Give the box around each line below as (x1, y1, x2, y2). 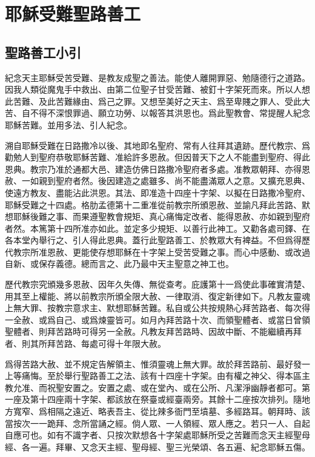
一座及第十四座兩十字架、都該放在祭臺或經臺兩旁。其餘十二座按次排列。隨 (5, 393, 302, 406)
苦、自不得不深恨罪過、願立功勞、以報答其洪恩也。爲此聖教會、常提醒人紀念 (5, 107, 310, 119)
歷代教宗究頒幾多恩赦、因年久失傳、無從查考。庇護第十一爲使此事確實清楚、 (5, 278, 310, 291)
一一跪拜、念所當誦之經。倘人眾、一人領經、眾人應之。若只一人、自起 (30, 416, 310, 429)
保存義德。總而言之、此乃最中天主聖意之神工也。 (38, 257, 234, 270)
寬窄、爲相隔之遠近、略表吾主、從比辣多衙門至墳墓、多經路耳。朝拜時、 (13, 405, 302, 418)
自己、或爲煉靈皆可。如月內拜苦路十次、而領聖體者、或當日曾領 (55, 313, 310, 326)
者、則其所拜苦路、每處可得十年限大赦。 (5, 337, 166, 350)
